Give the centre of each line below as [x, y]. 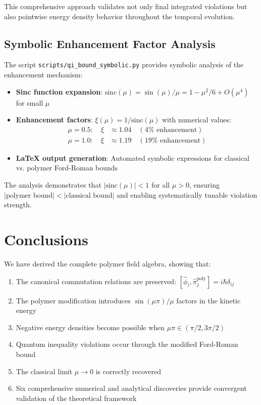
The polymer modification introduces [73, 300]
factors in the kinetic [208, 300]
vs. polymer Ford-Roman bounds [67, 168]
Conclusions [46, 239]
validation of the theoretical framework [76, 398]
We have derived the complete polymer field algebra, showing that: [108, 263]
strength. [18, 205]
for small [30, 102]
